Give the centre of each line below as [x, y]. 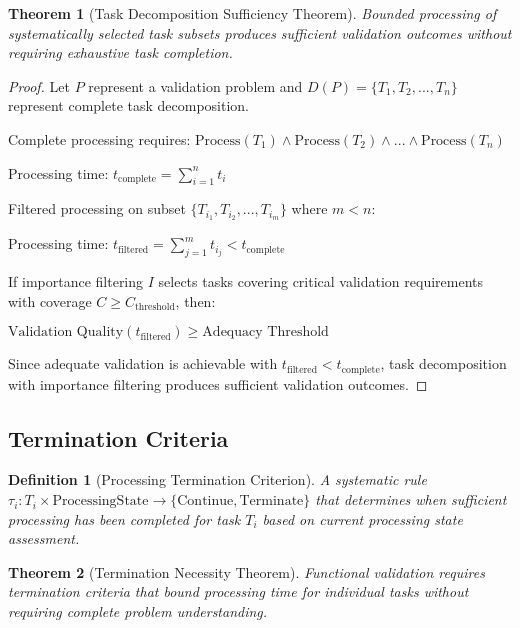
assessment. [44, 538]
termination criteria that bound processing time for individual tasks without [238, 591]
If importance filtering [76, 281]
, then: [195, 300]
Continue [205, 501]
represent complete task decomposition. [129, 105]
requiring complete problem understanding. [138, 611]
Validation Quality [66, 332]
